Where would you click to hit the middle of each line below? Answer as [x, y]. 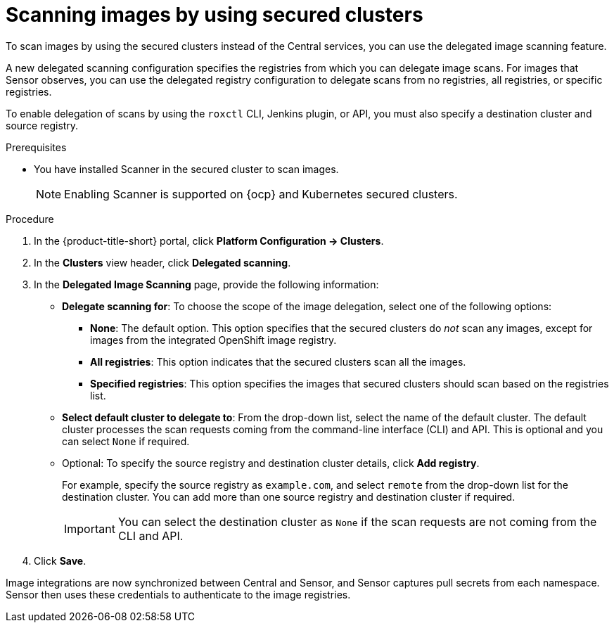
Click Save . [60, 560]
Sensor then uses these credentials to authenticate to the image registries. [178, 594]
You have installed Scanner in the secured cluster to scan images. [186, 169]
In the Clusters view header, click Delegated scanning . [162, 262]
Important [90, 528]
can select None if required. [126, 441]
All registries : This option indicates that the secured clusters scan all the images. [278, 361]
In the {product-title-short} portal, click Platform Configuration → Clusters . [209, 241]
